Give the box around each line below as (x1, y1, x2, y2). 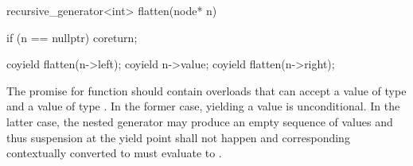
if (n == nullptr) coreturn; (6, 29, 138, 45)
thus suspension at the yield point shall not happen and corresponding (6, 129, 350, 145)
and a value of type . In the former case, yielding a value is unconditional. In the (6, 98, 400, 114)
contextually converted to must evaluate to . (6, 145, 222, 161)
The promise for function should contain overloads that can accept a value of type (6, 82, 407, 98)
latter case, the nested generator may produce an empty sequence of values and (6, 113, 393, 129)
